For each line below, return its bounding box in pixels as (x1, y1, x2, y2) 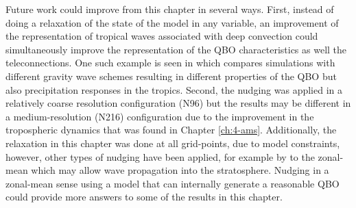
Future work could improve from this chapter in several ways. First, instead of (5, 2, 334, 16)
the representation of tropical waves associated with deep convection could (5, 29, 318, 43)
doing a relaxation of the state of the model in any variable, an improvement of (5, 15, 339, 29)
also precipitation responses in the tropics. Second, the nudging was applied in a (5, 82, 342, 96)
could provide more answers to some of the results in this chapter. (5, 190, 283, 204)
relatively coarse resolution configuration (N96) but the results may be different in (5, 96, 351, 110)
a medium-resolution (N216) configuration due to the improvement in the (5, 109, 314, 123)
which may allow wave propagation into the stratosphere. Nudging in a (31, 163, 329, 177)
